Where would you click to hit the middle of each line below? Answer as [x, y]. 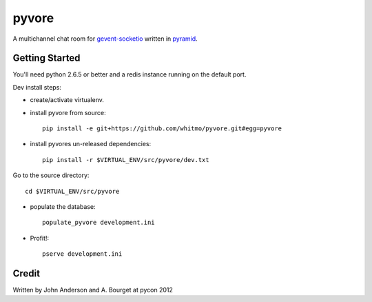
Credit [27, 273]
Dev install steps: [37, 87]
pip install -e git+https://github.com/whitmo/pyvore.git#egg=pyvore [162, 129]
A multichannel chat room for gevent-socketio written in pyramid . [105, 39]
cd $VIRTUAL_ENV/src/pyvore [72, 191]
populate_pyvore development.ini [99, 223]
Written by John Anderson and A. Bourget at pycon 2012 [93, 290]
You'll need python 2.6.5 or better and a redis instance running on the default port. [130, 74]
